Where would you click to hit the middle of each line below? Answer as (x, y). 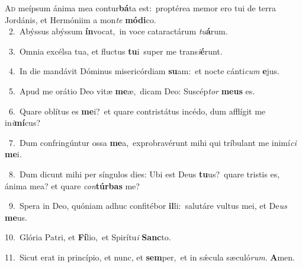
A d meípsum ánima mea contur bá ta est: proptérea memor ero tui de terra (141, 8)
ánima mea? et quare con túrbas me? (72, 185)
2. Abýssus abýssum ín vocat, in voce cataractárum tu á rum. (118, 31)
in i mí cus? (23, 123)
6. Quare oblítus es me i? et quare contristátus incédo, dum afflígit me (137, 111)
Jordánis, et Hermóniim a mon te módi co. (81, 19)
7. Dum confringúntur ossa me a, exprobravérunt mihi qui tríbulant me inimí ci (152, 142)
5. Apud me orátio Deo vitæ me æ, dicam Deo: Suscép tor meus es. (132, 90)
